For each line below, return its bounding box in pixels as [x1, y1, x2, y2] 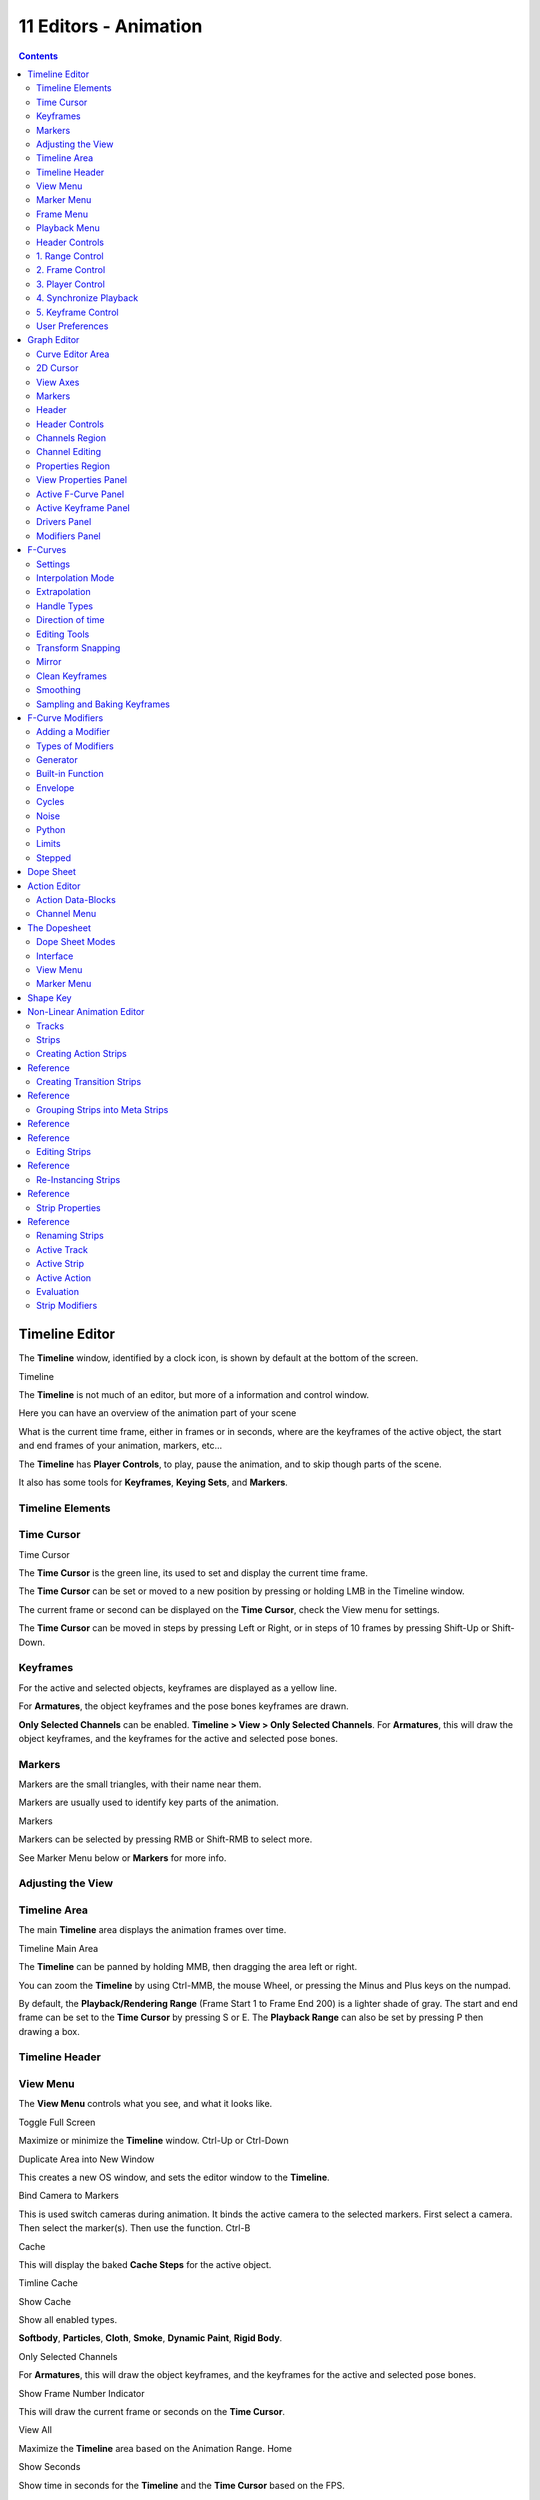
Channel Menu [36, 908, 97, 920]
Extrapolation [36, 586, 91, 598]
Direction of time [36, 614, 105, 626]
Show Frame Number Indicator [18, 2387, 145, 2399]
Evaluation [36, 1285, 80, 1297]
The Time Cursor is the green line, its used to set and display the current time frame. [18, 1567, 369, 1579]
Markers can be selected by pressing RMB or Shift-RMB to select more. [18, 1833, 313, 1845]
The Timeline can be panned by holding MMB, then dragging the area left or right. [18, 1961, 358, 1973]
